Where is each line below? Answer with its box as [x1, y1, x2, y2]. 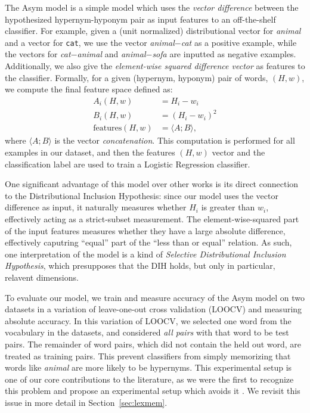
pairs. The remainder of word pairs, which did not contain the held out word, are [5, 337, 302, 350]
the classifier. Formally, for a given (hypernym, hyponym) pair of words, [5, 71, 268, 83]
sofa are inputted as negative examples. [152, 48, 296, 60]
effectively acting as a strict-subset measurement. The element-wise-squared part [5, 212, 299, 225]
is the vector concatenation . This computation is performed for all [54, 134, 295, 147]
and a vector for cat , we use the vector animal [5, 36, 175, 48]
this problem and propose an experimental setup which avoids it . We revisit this [5, 384, 300, 397]
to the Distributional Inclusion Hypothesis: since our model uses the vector [5, 189, 278, 201]
